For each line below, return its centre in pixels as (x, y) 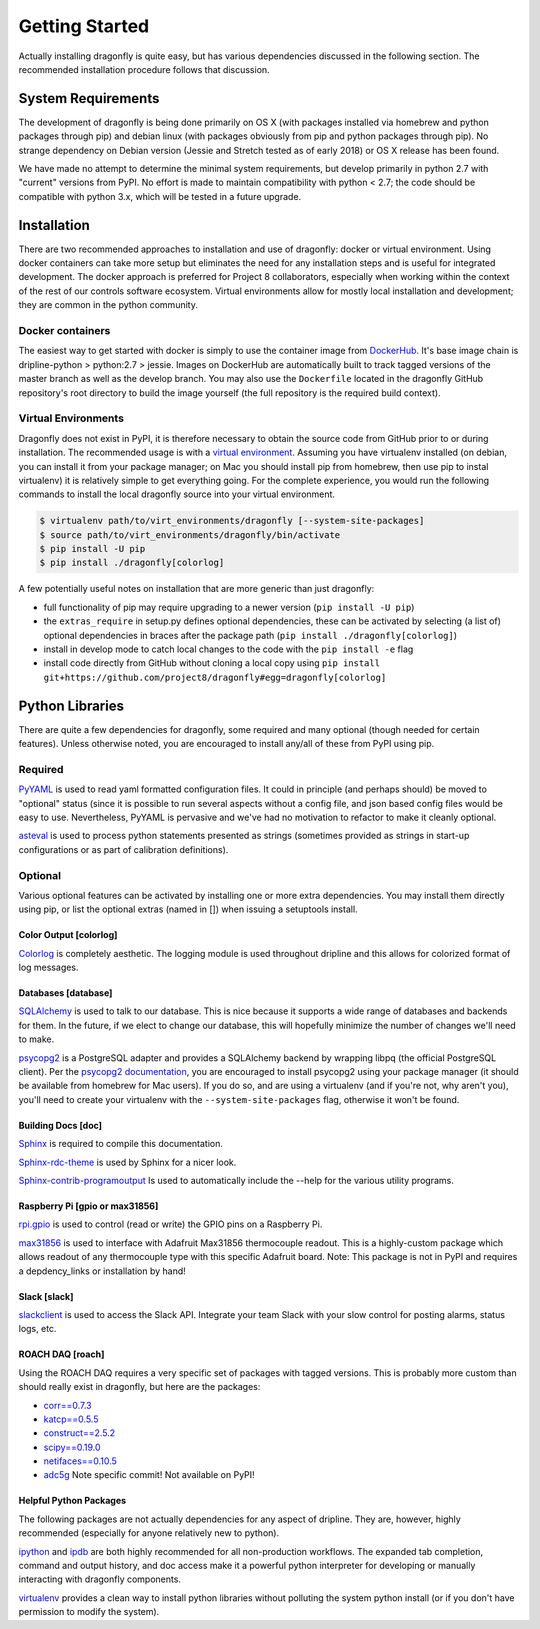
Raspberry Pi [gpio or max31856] (88, 1206)
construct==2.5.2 (79, 1433)
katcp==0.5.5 (71, 1419)
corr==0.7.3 (67, 1405)
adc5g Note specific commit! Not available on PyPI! (149, 1475)
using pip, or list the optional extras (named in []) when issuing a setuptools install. (188, 909)
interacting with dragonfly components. (100, 1579)
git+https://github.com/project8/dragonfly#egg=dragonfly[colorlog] (215, 677)
